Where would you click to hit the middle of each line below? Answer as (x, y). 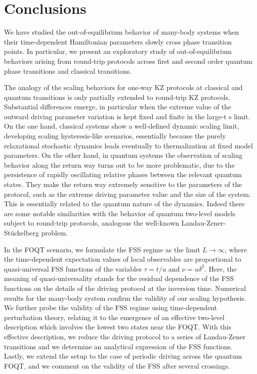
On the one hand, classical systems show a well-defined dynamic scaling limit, (122, 126)
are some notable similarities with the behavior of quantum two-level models (120, 213)
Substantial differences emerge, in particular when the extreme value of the (118, 107)
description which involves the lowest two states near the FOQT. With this (118, 327)
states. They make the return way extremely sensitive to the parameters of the (123, 184)
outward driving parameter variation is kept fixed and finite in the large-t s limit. (127, 116)
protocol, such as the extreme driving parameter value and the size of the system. (128, 194)
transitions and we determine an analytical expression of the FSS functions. (118, 346)
